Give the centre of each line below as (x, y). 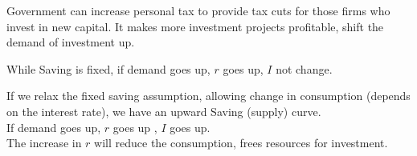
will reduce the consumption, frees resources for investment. (241, 143)
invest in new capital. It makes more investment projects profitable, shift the (195, 26)
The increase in (44, 143)
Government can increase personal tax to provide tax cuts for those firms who (198, 10)
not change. (304, 68)
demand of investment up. (71, 42)
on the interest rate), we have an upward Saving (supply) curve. (164, 111)
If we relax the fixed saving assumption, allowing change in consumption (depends (208, 96)
